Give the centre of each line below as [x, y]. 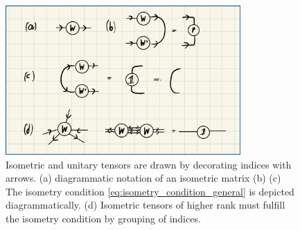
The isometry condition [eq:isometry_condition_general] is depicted [150, 191]
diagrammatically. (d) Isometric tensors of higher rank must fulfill [145, 205]
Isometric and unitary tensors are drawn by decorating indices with [149, 164]
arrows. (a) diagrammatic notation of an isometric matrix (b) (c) [143, 178]
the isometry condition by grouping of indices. [103, 218]
